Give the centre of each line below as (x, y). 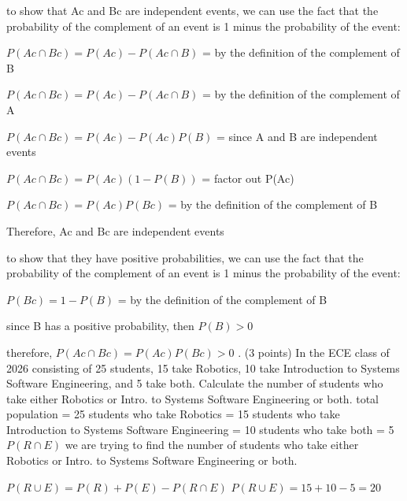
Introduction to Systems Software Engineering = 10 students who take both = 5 (200, 429)
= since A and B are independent (297, 136)
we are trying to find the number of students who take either (212, 445)
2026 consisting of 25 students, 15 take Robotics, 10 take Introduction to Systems (203, 367)
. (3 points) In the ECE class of (314, 352)
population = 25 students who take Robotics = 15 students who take (173, 414)
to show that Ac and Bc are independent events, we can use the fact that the (192, 10)
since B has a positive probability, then (100, 326)
